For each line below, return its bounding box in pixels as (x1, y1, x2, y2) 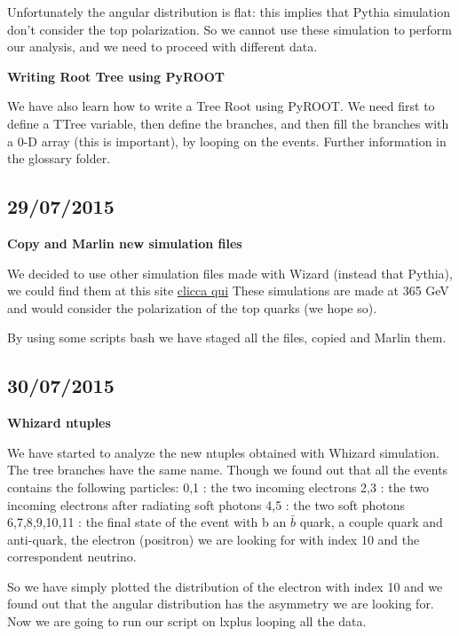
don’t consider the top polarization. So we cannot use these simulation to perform (7, 20, 452, 38)
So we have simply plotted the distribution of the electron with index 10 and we (7, 577, 443, 595)
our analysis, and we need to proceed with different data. (7, 37, 318, 56)
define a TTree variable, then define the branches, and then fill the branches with (7, 114, 449, 132)
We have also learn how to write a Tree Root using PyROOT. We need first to (7, 97, 435, 115)
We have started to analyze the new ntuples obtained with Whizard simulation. (7, 443, 439, 461)
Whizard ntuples (7, 413, 111, 432)
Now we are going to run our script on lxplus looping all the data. (7, 612, 367, 631)
